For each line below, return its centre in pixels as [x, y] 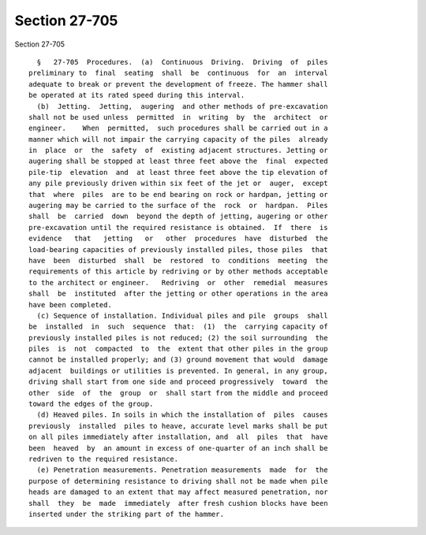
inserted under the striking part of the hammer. [127, 514]
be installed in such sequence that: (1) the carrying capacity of [178, 327]
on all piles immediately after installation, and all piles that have [178, 437]
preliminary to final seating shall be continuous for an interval [178, 73]
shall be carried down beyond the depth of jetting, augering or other [178, 216]
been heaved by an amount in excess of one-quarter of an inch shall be [178, 448]
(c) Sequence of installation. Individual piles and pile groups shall [182, 316]
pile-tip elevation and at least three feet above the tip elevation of [178, 172]
